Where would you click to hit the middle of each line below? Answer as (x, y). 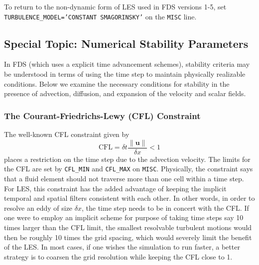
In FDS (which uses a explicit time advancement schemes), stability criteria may (127, 64)
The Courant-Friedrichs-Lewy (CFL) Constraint (102, 115)
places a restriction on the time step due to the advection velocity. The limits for (127, 159)
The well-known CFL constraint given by (67, 134)
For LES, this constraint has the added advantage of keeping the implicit (115, 188)
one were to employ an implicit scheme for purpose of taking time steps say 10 (124, 217)
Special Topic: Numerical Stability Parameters (126, 43)
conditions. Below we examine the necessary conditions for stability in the (117, 83)
